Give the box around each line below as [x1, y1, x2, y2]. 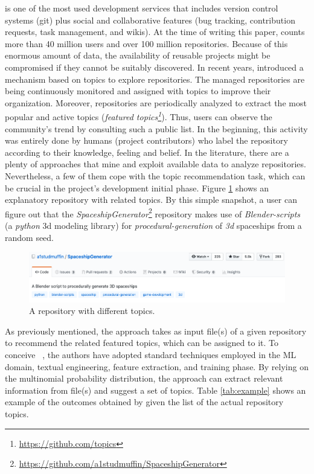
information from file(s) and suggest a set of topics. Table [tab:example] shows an [5, 383, 306, 396]
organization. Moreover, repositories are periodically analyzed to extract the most [5, 96, 307, 109]
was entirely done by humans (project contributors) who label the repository [5, 134, 288, 147]
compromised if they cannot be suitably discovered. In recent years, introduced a [5, 60, 304, 73]
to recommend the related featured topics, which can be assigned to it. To [5, 336, 278, 349]
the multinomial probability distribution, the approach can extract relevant [5, 372, 283, 385]
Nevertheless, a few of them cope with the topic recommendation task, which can [5, 169, 306, 182]
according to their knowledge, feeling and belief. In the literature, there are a [5, 146, 289, 158]
